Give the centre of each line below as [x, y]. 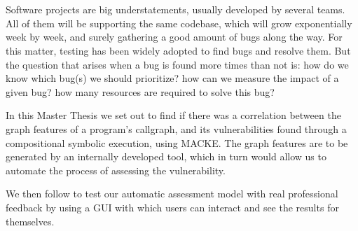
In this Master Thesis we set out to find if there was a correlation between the [173, 115]
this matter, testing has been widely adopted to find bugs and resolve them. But [178, 50]
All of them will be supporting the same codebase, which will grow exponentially [179, 23]
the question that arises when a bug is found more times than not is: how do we [177, 64]
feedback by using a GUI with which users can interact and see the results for [172, 207]
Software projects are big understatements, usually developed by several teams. [175, 9]
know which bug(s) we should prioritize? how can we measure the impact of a [172, 78]
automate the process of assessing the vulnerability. [116, 170]
